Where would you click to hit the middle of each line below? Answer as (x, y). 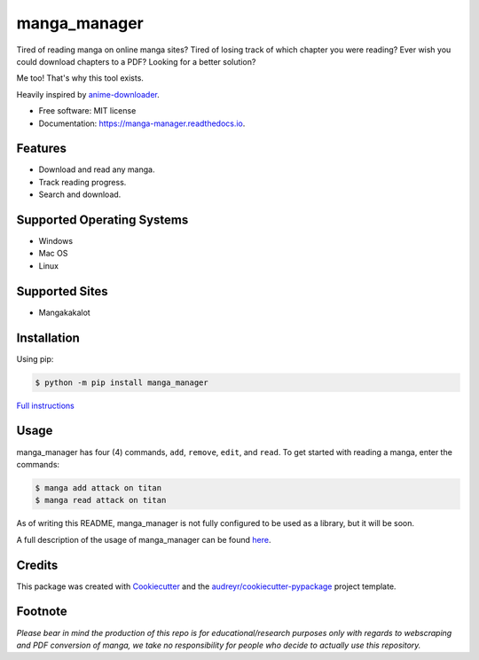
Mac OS (53, 254)
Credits (37, 565)
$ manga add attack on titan (98, 487)
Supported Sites (62, 291)
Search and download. (80, 194)
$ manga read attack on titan (101, 500)
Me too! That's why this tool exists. (80, 78)
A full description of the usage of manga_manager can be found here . (144, 539)
